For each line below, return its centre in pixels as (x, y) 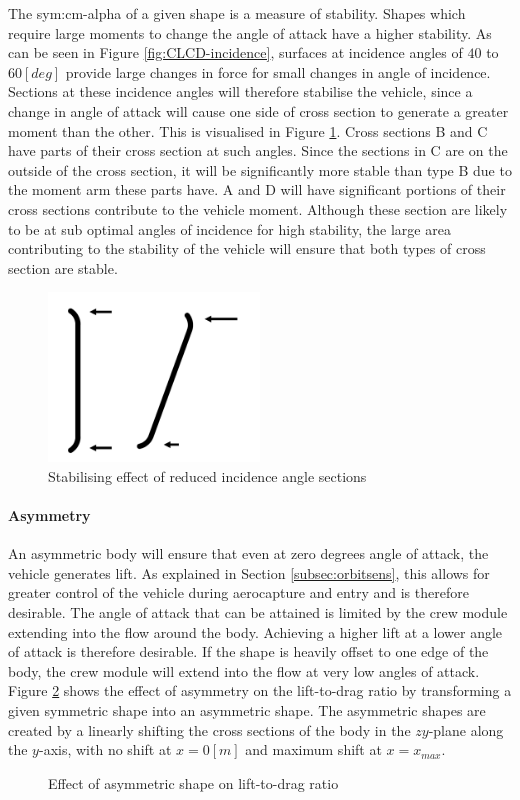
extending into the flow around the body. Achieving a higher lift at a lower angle (255, 631)
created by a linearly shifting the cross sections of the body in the (209, 729)
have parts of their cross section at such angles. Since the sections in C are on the (258, 150)
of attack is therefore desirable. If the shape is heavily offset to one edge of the (248, 651)
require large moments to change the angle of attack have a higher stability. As (250, 32)
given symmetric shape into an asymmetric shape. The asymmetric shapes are (247, 710)
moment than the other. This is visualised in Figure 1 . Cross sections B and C (248, 130)
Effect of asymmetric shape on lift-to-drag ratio (193, 782)
